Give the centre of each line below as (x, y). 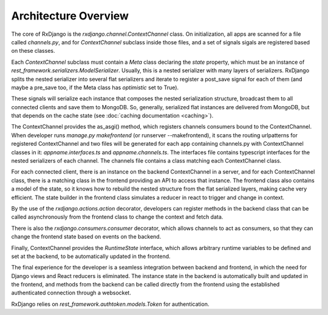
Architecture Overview (70, 16)
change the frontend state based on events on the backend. (86, 237)
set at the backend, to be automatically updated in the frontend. (91, 256)
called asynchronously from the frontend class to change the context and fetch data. (117, 217)
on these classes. (33, 51)
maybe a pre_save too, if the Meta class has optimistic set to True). (95, 87)
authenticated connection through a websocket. (71, 293)
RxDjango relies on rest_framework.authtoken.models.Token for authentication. (110, 304)
